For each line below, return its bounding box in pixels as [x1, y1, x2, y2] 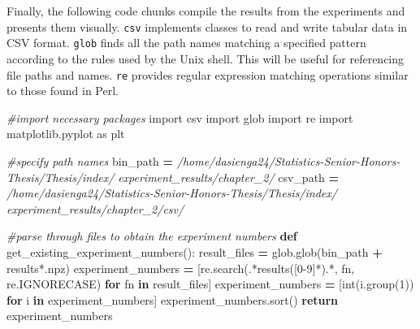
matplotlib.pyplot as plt [6, 125, 125, 142]
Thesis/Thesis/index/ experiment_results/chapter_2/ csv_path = [6, 168, 340, 185]
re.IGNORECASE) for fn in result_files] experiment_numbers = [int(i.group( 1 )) [6, 275, 414, 292]
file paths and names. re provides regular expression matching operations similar [6, 66, 409, 83]
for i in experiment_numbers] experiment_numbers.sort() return [6, 291, 339, 308]
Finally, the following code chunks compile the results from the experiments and [6, 2, 405, 19]
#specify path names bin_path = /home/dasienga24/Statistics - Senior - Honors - [6, 152, 401, 169]
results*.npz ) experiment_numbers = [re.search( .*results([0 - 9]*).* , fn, [6, 259, 355, 276]
